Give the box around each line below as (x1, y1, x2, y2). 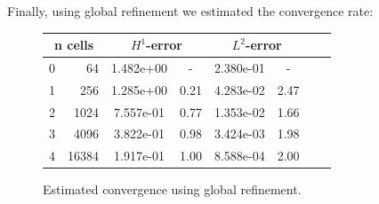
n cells (53, 35, 94, 54)
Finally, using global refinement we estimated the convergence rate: (7, 2, 374, 20)
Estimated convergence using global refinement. (43, 180, 302, 199)
